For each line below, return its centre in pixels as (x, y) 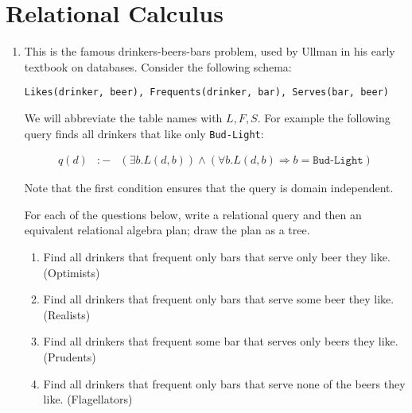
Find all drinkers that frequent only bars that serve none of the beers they (224, 383)
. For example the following (324, 117)
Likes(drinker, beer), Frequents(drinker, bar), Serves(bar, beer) (206, 93)
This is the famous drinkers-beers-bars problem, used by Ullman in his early (210, 51)
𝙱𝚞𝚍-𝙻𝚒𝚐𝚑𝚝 (338, 161)
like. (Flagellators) (88, 399)
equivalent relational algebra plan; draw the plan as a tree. (167, 230)
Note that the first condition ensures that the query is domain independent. (209, 188)
